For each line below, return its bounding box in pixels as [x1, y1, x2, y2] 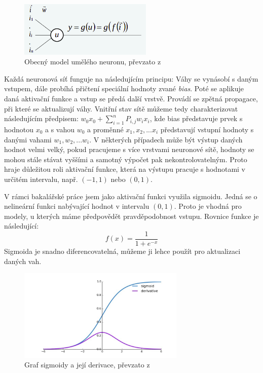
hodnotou [4, 124, 33, 135]
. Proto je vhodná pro [174, 201, 242, 211]
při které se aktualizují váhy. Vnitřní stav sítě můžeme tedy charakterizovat [4, 103, 238, 114]
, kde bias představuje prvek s [149, 113, 243, 124]
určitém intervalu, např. [4, 174, 78, 184]
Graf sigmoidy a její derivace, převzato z [24, 359, 150, 370]
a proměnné [87, 124, 124, 135]
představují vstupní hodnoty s [160, 124, 254, 135]
